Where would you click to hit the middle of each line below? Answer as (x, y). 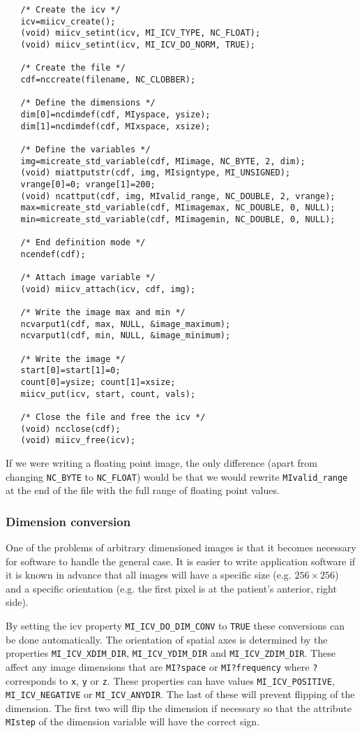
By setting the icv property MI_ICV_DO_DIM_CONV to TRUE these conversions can (175, 625)
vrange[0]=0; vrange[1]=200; (88, 184)
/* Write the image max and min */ (103, 313)
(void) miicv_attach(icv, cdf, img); (108, 289)
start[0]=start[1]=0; (70, 371)
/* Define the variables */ (85, 149)
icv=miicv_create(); (68, 21)
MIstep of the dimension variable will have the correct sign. (133, 721)
